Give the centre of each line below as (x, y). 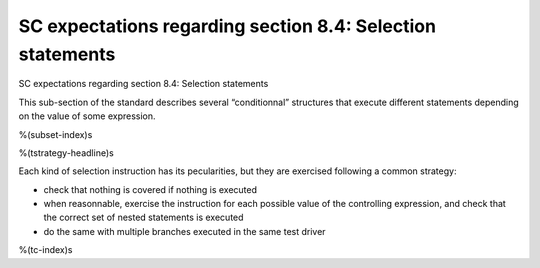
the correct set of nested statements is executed (143, 217)
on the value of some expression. (87, 116)
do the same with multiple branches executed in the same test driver (184, 231)
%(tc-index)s (45, 250)
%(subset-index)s (55, 134)
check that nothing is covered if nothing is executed (150, 189)
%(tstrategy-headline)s (66, 152)
